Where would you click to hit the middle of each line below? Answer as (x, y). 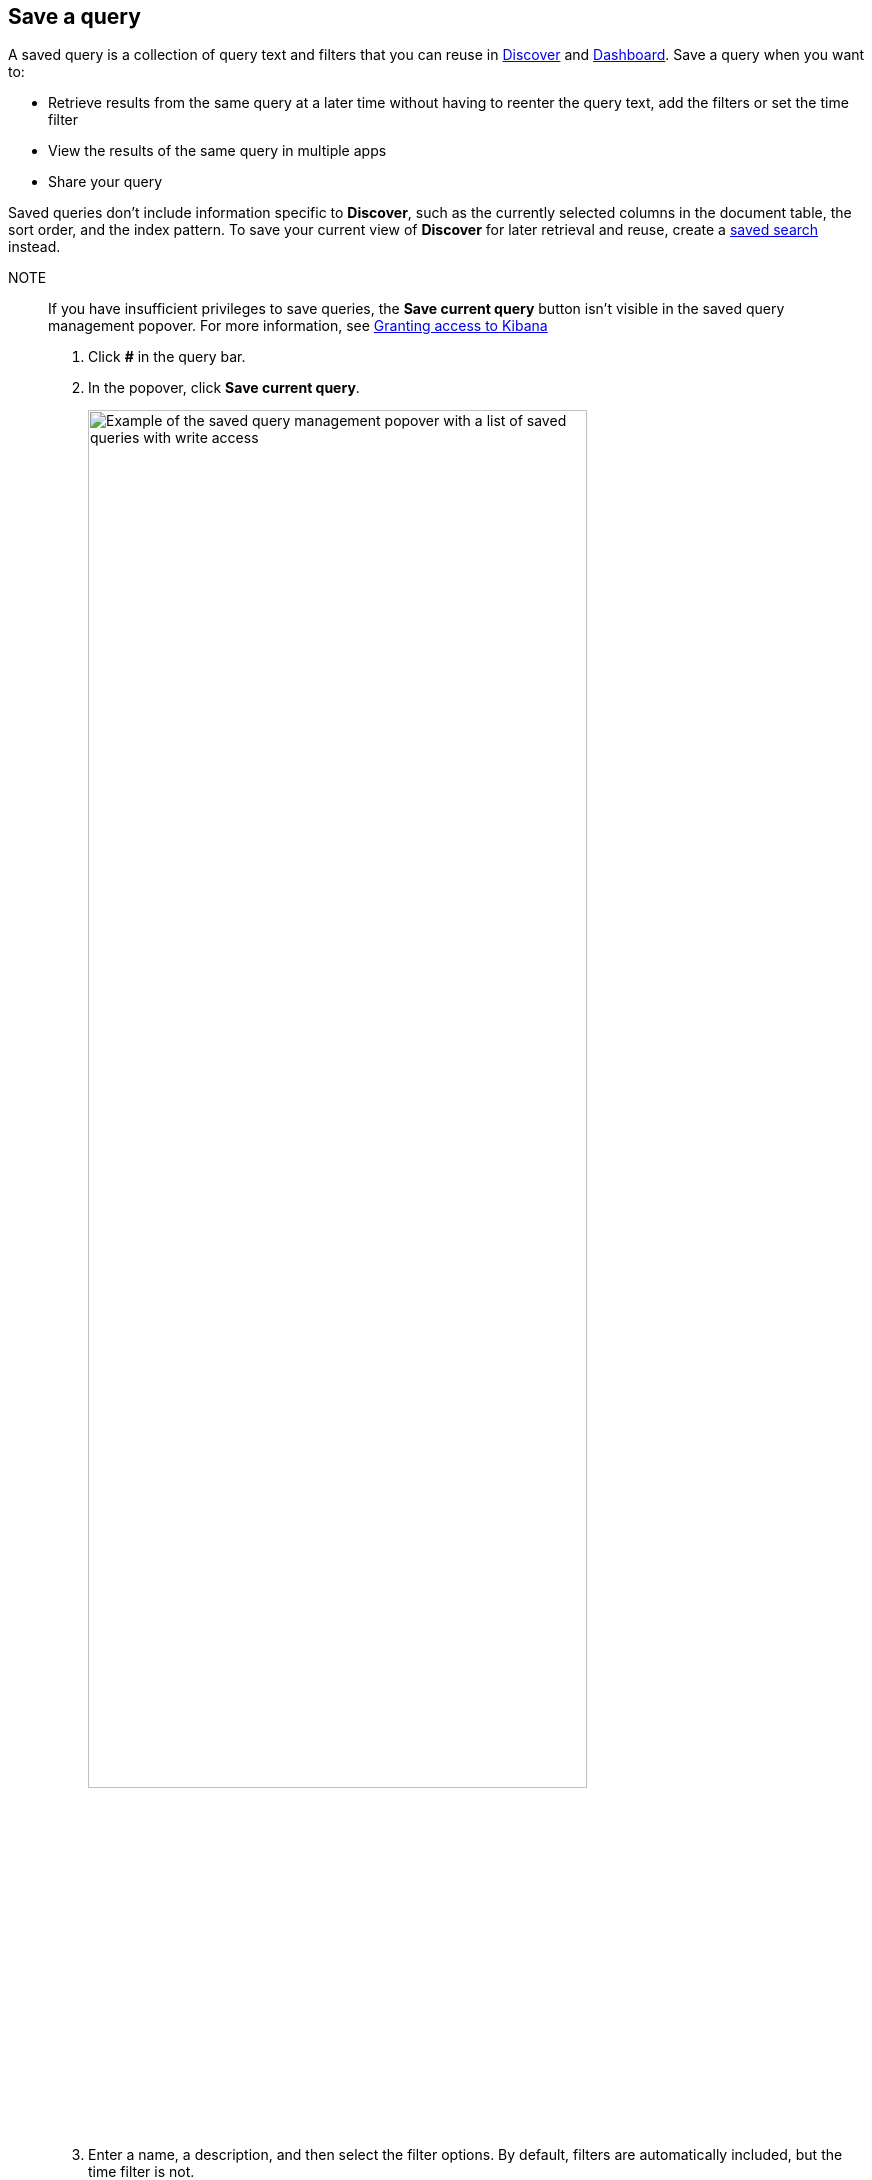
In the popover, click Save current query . (224, 388)
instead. (34, 247)
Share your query (105, 182)
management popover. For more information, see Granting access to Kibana (298, 326)
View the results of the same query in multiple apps (217, 151)
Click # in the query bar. (167, 357)
